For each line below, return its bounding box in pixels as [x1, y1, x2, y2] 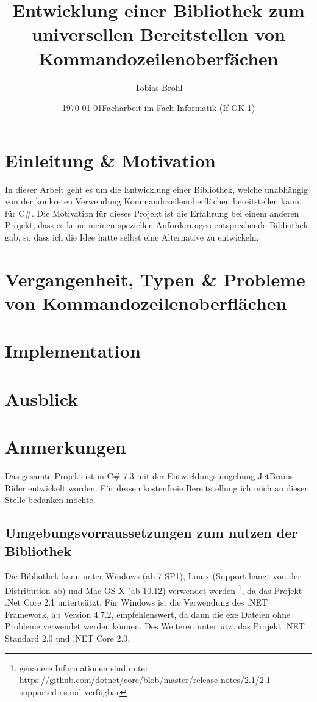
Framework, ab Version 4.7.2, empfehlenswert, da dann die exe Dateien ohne [5, 607, 291, 620]
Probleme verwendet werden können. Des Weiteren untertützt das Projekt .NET [5, 620, 305, 632]
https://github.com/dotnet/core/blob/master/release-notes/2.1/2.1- [19, 673, 274, 686]
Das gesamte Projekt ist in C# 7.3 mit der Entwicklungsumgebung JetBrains [5, 469, 294, 482]
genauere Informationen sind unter [19, 661, 149, 674]
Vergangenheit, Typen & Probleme [5, 266, 305, 291]
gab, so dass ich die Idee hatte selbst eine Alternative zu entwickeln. [5, 231, 259, 243]
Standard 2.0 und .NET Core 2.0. [5, 632, 130, 645]
